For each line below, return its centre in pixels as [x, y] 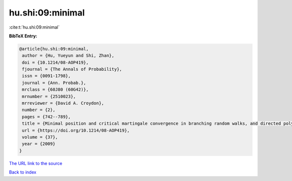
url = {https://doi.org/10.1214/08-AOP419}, [76, 130]
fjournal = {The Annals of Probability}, [72, 69]
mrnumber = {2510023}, [49, 96]
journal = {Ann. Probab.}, [54, 83]
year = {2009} [39, 144]
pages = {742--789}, [46, 117]
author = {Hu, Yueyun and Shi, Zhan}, [68, 56]
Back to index [23, 172]
